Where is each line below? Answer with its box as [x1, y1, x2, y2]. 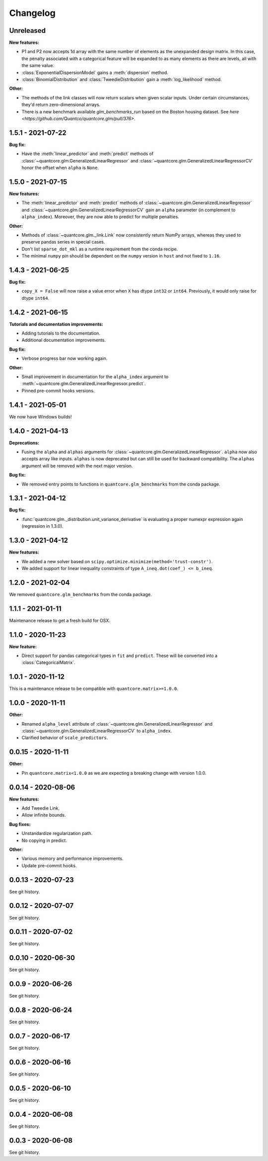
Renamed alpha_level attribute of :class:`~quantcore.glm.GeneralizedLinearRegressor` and [21, 721, 213, 727]
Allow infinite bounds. [21, 812, 66, 818]
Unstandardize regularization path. [21, 830, 93, 836]
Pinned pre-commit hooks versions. [21, 388, 95, 394]
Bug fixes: [9, 821, 31, 827]
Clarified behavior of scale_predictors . [21, 735, 108, 741]
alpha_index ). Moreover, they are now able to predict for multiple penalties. [21, 214, 180, 220]
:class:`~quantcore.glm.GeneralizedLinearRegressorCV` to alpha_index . [21, 728, 172, 734]
